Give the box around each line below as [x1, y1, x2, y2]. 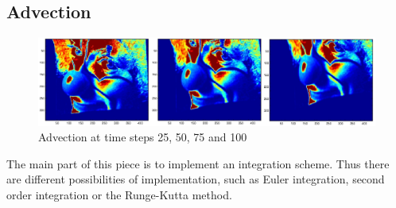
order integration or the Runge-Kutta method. [6, 186, 232, 202]
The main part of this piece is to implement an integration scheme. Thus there [6, 155, 390, 171]
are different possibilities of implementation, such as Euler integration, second [6, 171, 385, 187]
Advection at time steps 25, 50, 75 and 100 [38, 129, 247, 145]
